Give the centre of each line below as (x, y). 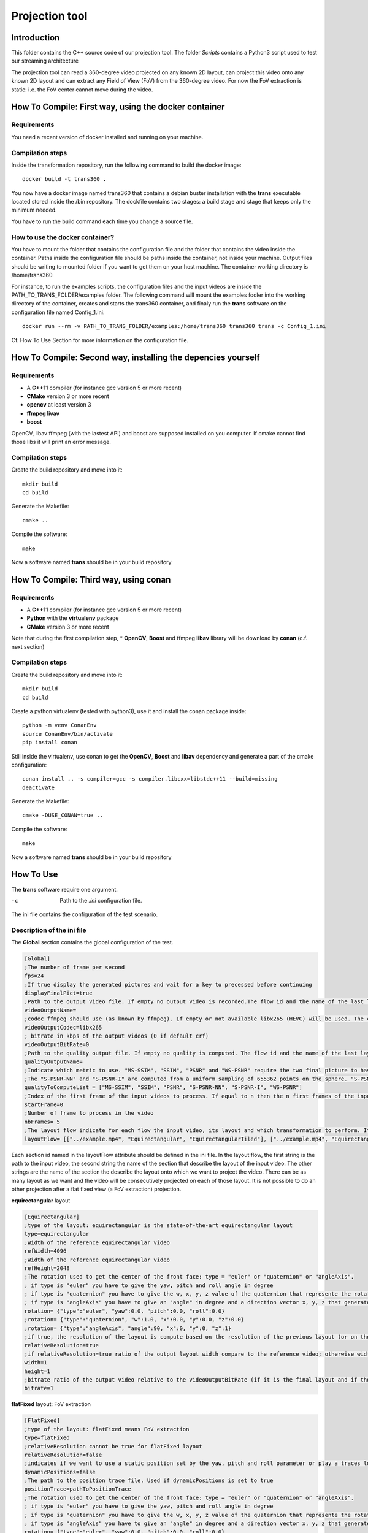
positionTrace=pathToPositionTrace (78, 1489)
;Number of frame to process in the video (89, 1113)
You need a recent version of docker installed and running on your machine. (107, 137)
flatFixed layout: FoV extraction (51, 1404)
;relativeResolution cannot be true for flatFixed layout (113, 1446)
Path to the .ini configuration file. (101, 900)
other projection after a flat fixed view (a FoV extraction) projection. (96, 1189)
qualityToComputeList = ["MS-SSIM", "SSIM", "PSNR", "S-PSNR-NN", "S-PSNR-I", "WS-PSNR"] (163, 1088)
